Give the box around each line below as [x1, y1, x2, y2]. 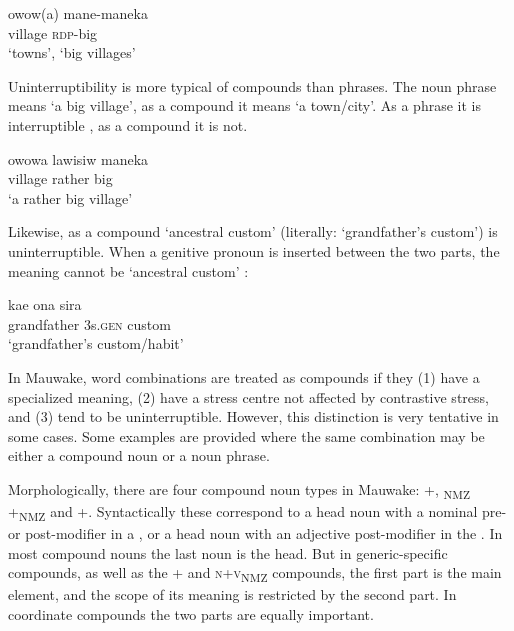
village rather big [8, 168, 113, 189]
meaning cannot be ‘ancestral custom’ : [8, 260, 249, 281]
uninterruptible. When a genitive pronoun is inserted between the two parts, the [8, 240, 500, 261]
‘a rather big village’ [8, 187, 133, 208]
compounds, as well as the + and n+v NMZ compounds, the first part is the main [8, 562, 502, 586]
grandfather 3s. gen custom [8, 313, 171, 334]
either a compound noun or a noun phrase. [8, 445, 270, 466]
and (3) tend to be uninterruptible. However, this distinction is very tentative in [8, 406, 499, 427]
